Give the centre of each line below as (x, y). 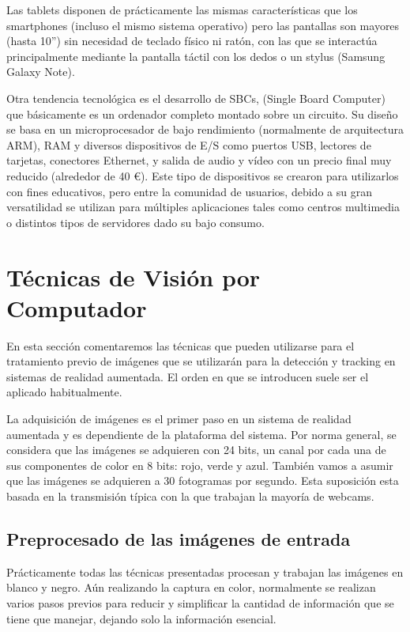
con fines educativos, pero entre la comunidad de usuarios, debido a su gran (189, 191)
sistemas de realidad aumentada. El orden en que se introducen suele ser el (188, 376)
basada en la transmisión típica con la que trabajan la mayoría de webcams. (190, 496)
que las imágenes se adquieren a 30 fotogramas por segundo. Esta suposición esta (203, 481)
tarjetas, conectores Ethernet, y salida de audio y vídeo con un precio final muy (199, 160)
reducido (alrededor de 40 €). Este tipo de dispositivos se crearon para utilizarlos (203, 175)
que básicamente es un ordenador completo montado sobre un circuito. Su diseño (202, 114)
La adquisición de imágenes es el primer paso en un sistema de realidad (179, 418)
